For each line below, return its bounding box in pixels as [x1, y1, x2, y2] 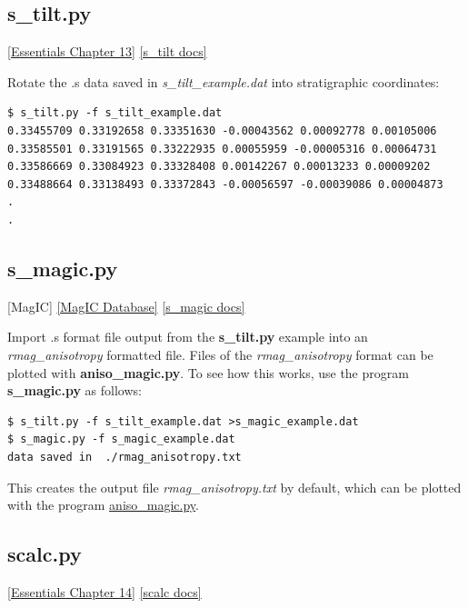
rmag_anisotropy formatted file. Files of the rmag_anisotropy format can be [7, 344, 433, 364]
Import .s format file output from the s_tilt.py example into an [7, 327, 368, 346]
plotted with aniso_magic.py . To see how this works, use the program [7, 363, 409, 382]
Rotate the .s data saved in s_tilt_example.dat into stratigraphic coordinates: [7, 72, 440, 91]
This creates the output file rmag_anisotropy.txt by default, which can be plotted [7, 477, 462, 496]
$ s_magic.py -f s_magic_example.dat [7, 433, 235, 446]
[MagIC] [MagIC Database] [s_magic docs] [7, 296, 245, 315]
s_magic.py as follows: [7, 381, 142, 400]
